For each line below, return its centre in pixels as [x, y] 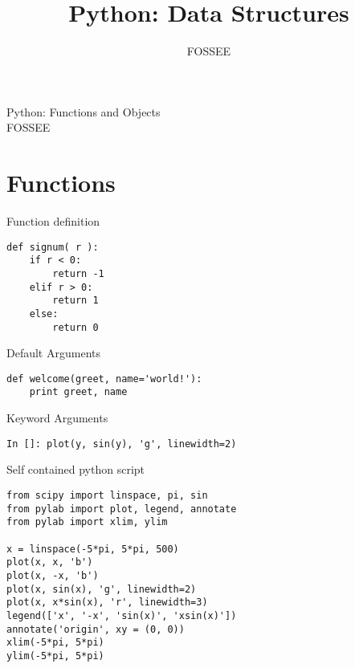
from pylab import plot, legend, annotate [122, 509]
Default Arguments [53, 353]
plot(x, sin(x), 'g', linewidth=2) [102, 589]
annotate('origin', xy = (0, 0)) [96, 629]
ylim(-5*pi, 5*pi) [55, 656]
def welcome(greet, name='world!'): [104, 379]
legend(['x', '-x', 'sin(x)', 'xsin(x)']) [122, 615]
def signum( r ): [53, 247]
